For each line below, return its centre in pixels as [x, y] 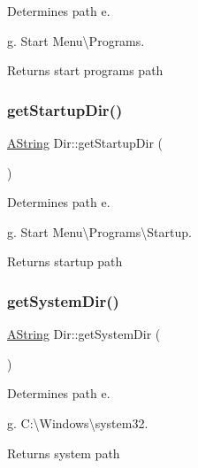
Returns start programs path [85, 70]
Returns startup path [65, 261]
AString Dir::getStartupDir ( [85, 142]
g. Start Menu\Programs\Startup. [99, 231]
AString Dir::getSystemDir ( [84, 334]
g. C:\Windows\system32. [78, 422]
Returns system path [64, 453]
